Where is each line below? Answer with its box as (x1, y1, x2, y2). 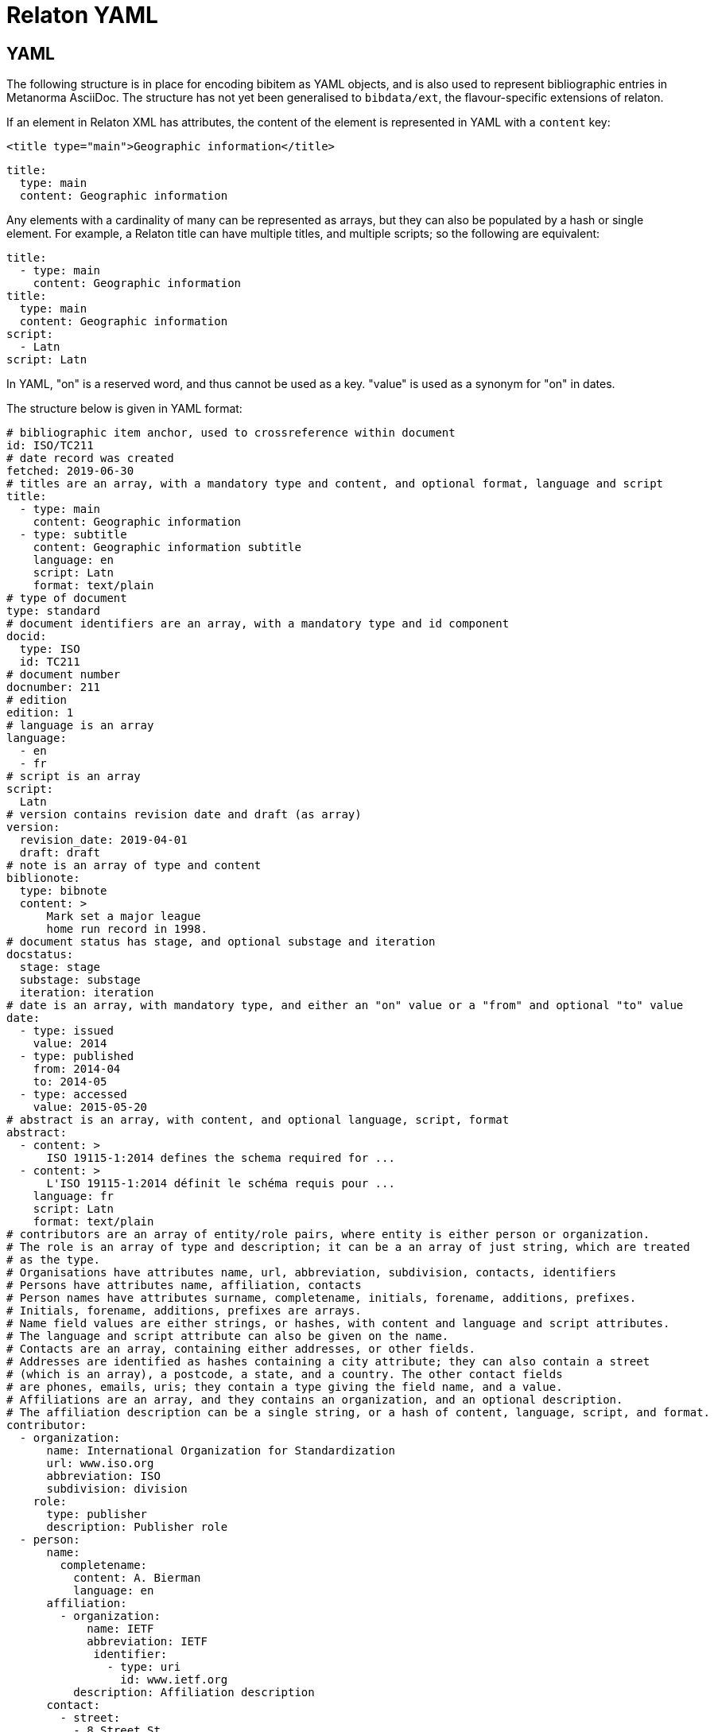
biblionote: (6, 872, 80, 885)
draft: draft (19, 846, 101, 860)
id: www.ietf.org (120, 1673, 228, 1687)
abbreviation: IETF (87, 1635, 208, 1649)
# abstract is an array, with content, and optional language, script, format (6, 1113, 510, 1127)
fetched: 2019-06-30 (6, 464, 134, 478)
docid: (6, 630, 47, 643)
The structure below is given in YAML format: (6, 402, 243, 416)
